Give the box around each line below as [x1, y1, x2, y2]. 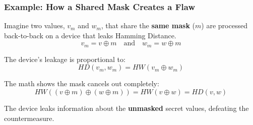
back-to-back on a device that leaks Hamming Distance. [4, 30, 176, 40]
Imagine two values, [4, 20, 65, 31]
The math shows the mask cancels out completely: [4, 78, 159, 89]
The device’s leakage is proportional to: [4, 53, 125, 64]
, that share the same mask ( [101, 20, 196, 31]
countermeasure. [4, 112, 54, 123]
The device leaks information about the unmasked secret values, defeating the [4, 103, 249, 113]
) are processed [201, 20, 247, 31]
